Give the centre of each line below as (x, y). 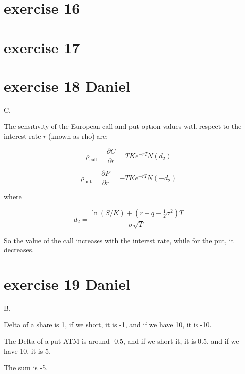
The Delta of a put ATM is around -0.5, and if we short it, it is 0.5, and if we (122, 341)
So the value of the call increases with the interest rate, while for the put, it (119, 240)
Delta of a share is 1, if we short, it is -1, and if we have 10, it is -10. (108, 324)
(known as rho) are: (78, 136)
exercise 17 (42, 47)
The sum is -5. (26, 367)
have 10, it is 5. (27, 350)
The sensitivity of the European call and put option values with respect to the (123, 126)
